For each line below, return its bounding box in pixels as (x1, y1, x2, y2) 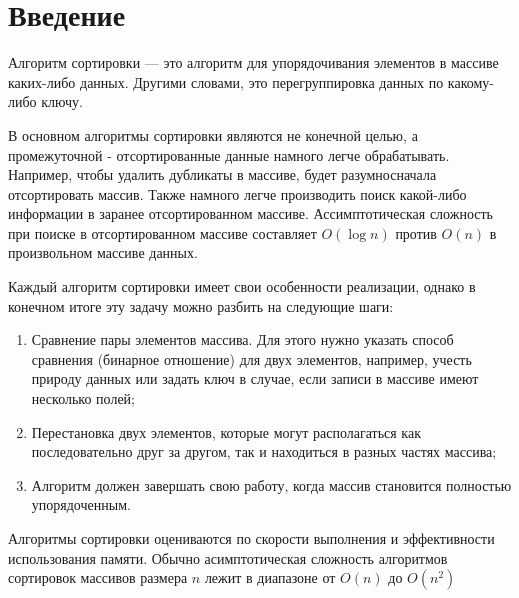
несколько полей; (31, 388, 135, 409)
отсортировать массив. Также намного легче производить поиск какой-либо (8, 183, 467, 204)
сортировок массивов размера (8, 567, 188, 588)
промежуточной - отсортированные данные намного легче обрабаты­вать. (8, 144, 450, 165)
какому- (447, 71, 494, 92)
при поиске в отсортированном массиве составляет (8, 222, 317, 243)
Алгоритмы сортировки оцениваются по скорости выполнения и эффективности (8, 528, 495, 548)
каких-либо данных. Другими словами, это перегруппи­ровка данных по (8, 71, 444, 92)
